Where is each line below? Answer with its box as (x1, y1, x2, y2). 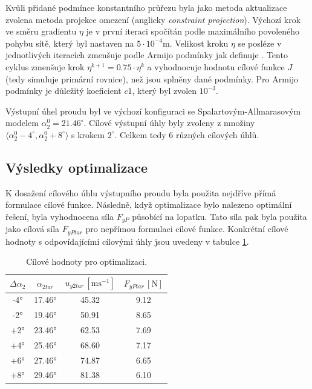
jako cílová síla (5, 222, 60, 235)
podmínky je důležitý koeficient (5, 84, 122, 97)
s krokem (71, 128, 105, 141)
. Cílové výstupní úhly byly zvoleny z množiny (83, 116, 255, 129)
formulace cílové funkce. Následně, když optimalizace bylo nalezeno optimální (5, 198, 292, 211)
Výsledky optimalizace (5, 158, 148, 176)
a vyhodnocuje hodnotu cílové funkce (147, 60, 285, 73)
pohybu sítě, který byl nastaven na (5, 36, 134, 49)
